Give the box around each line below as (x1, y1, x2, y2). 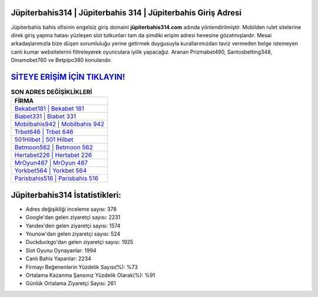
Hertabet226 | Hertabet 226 (14, 151, 92, 159)
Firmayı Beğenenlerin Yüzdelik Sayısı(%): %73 (25, 263, 138, 270)
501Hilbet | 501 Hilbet (14, 136, 74, 144)
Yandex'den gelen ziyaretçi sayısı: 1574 (25, 222, 121, 229)
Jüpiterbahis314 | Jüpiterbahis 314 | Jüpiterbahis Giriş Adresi (11, 8, 241, 18)
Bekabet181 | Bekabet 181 (14, 105, 85, 113)
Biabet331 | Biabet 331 (14, 112, 77, 120)
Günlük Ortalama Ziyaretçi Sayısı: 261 (25, 280, 116, 287)
